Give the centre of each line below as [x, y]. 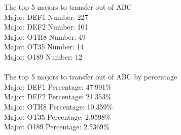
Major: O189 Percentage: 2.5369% [57, 127]
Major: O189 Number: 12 [43, 56]
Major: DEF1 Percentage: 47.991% [58, 86]
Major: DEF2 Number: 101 [46, 27]
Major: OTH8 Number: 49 [45, 36]
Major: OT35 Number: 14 [44, 47]
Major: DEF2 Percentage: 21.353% [58, 97]
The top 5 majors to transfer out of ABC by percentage [91, 77]
